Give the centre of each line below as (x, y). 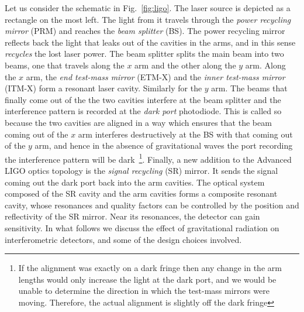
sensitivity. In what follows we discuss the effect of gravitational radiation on (142, 227)
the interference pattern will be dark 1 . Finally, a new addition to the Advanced (148, 158)
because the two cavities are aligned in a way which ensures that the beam (138, 122)
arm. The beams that (249, 88)
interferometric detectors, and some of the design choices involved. (123, 239)
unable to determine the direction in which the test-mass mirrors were (144, 291)
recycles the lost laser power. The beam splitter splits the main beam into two (144, 54)
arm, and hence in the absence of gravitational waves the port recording (164, 145)
